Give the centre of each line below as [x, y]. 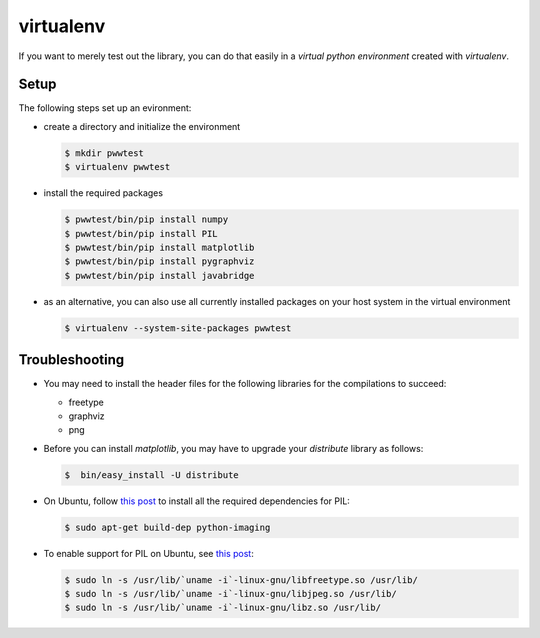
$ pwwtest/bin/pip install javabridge [159, 275]
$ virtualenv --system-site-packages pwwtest [178, 328]
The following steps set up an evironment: [105, 108]
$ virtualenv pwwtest [117, 167]
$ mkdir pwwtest [104, 153]
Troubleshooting [71, 360]
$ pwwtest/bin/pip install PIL [141, 233]
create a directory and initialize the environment [142, 126]
